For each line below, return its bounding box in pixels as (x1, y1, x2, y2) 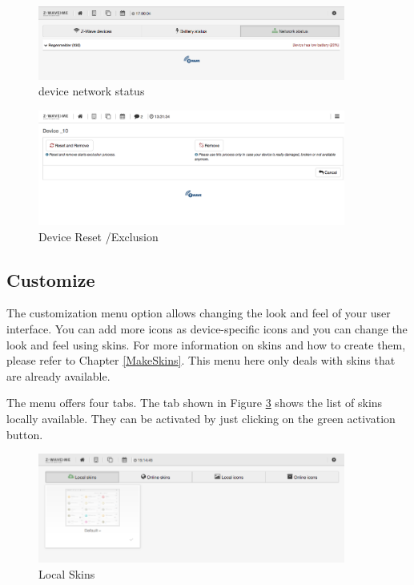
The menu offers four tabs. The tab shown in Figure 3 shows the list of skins (6, 394, 383, 411)
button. (6, 426, 43, 442)
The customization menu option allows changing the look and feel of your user (6, 305, 391, 321)
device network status (38, 83, 145, 99)
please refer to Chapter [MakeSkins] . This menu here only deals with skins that (6, 352, 396, 369)
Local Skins (38, 565, 95, 582)
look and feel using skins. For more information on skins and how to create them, (6, 336, 406, 353)
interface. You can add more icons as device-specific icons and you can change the (6, 320, 408, 337)
